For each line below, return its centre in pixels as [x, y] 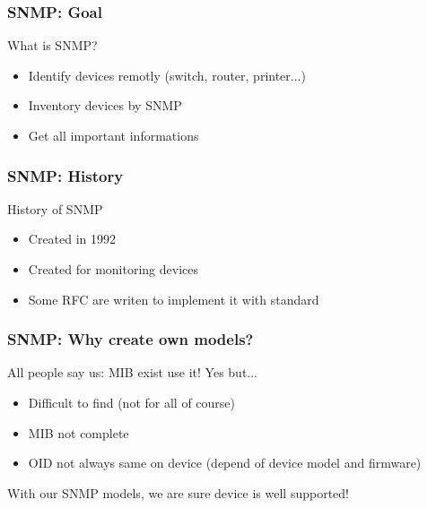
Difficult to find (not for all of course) [131, 402]
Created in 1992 [72, 239]
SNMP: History [65, 175]
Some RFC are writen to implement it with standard [174, 299]
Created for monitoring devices [113, 269]
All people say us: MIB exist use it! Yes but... [133, 372]
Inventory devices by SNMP [105, 105]
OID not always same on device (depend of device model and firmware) [225, 463]
